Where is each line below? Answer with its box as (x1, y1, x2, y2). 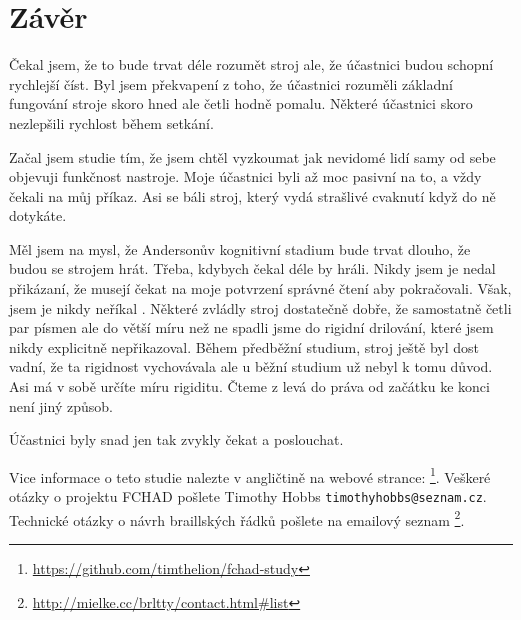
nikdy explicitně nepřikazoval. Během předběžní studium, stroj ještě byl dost (9, 336, 480, 357)
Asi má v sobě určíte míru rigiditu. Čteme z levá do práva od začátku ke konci (9, 376, 490, 397)
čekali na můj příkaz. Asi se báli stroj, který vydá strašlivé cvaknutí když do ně (9, 185, 496, 206)
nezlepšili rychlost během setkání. (9, 112, 214, 133)
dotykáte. (9, 205, 67, 226)
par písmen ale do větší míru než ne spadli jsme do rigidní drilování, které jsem (9, 317, 494, 338)
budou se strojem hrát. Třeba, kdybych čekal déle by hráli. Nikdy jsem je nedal (9, 258, 496, 279)
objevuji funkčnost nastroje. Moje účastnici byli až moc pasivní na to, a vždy (9, 166, 482, 187)
